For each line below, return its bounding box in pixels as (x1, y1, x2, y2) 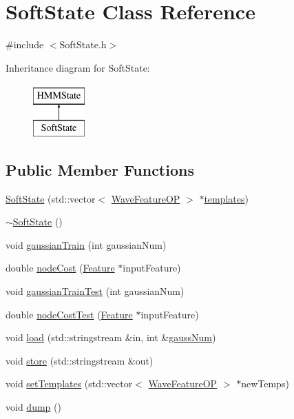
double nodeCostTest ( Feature (6, 307, 133, 321)
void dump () (6, 400, 61, 414)
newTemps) (241, 376, 289, 391)
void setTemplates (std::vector (6, 376, 133, 391)
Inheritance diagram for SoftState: (6, 60, 150, 74)
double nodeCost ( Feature (6, 260, 115, 275)
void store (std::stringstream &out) (6, 353, 154, 367)
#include (6, 37, 44, 52)
